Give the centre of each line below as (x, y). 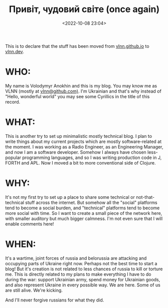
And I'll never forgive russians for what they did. (55, 300)
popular (13, 158)
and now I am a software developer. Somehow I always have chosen (76, 152)
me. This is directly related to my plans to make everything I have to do (78, 274)
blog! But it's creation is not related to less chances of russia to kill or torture (84, 269)
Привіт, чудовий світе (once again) (84, 9)
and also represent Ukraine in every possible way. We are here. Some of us (83, 285)
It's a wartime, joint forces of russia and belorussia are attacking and (76, 258)
